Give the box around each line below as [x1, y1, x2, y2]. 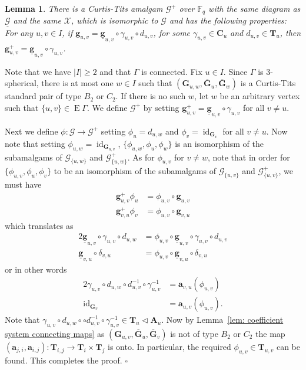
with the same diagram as [208, 2, 301, 14]
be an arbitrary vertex [219, 90, 300, 102]
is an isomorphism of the [175, 137, 264, 149]
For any [5, 26, 33, 38]
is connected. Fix [141, 65, 202, 77]
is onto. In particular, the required [107, 340, 231, 353]
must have [5, 178, 42, 191]
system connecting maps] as [5, 328, 105, 340]
